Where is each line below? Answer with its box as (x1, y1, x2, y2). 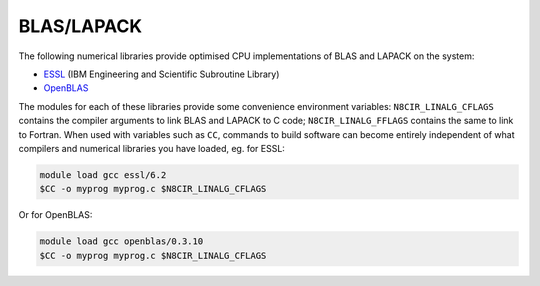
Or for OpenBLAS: (18, 209, 93, 221)
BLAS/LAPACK (18, 15, 143, 37)
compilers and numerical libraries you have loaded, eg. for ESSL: (18, 142, 285, 154)
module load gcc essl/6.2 (39, 169, 167, 180)
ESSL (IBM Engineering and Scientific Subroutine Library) (43, 68, 280, 80)
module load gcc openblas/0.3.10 (39, 236, 204, 247)
